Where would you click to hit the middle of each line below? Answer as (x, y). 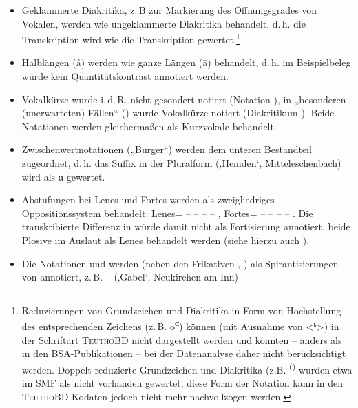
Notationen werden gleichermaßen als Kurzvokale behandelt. (149, 126)
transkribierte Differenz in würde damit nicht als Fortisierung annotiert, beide (186, 226)
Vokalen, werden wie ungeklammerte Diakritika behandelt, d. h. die (164, 23)
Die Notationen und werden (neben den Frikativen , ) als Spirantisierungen (180, 263)
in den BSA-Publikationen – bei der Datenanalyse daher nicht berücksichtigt (184, 353)
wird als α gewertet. (63, 176)
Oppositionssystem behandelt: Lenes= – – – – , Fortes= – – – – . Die (167, 213)
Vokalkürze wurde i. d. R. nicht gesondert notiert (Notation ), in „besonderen (184, 99)
